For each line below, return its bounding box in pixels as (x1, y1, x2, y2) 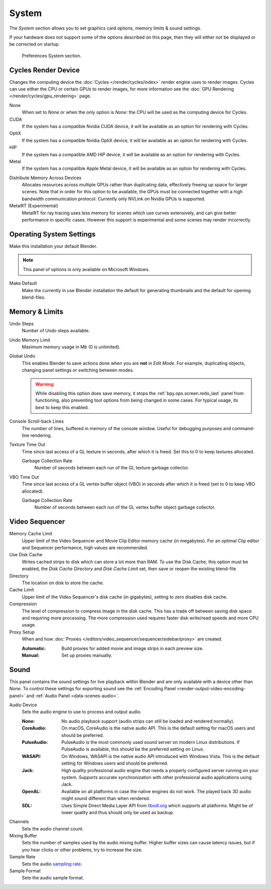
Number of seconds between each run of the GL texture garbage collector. (34, 465, 189, 471)
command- (231, 425, 255, 431)
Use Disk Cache (9, 552, 43, 558)
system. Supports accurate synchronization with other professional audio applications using (61, 774, 252, 780)
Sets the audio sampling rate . (22, 861, 82, 867)
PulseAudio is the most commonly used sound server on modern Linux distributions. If (61, 739, 240, 745)
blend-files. (22, 294, 46, 300)
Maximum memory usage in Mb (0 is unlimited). (22, 344, 120, 350)
